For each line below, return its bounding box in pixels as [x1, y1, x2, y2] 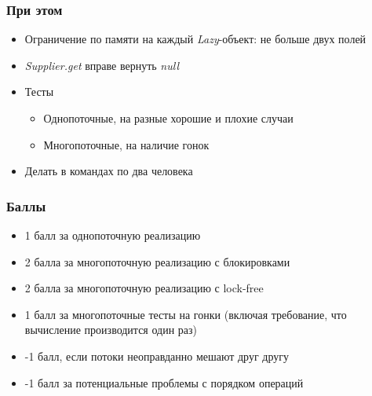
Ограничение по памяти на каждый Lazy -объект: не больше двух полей [24, 31, 367, 47]
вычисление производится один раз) [24, 321, 198, 338]
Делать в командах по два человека [24, 163, 193, 179]
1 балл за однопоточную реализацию [24, 227, 201, 243]
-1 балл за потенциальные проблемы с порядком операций [24, 374, 304, 390]
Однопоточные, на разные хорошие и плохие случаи [43, 110, 294, 126]
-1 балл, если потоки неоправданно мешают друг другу [24, 347, 290, 364]
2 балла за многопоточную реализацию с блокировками [24, 253, 290, 269]
